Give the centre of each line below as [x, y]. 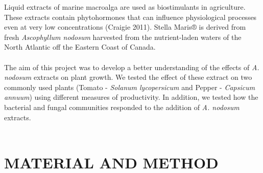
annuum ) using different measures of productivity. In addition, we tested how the [131, 97]
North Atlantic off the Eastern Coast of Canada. [80, 47]
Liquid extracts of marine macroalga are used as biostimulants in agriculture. [125, 7]
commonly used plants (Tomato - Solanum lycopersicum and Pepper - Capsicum [130, 87]
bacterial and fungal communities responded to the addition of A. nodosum [122, 107]
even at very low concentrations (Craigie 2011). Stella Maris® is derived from [125, 27]
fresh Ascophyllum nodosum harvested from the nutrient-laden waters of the [123, 37]
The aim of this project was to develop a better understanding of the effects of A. [132, 67]
